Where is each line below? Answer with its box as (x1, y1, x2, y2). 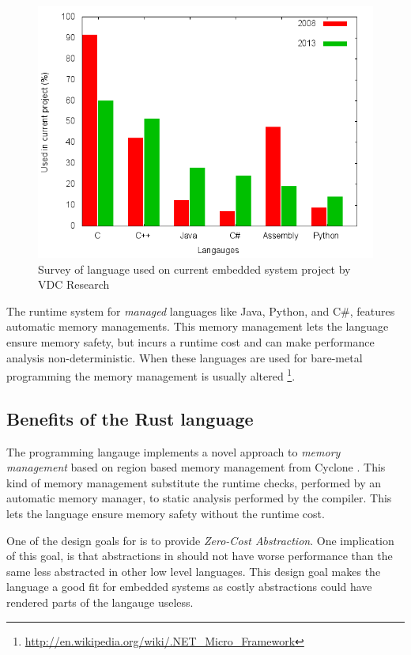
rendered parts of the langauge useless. (6, 593, 194, 610)
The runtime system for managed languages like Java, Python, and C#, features (6, 302, 395, 319)
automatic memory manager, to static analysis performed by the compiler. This (6, 490, 392, 506)
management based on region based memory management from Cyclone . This (6, 459, 386, 475)
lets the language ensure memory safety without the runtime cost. (6, 505, 325, 521)
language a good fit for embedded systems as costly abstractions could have (6, 578, 372, 595)
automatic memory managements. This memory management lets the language (6, 318, 389, 335)
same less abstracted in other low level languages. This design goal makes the (6, 562, 381, 579)
